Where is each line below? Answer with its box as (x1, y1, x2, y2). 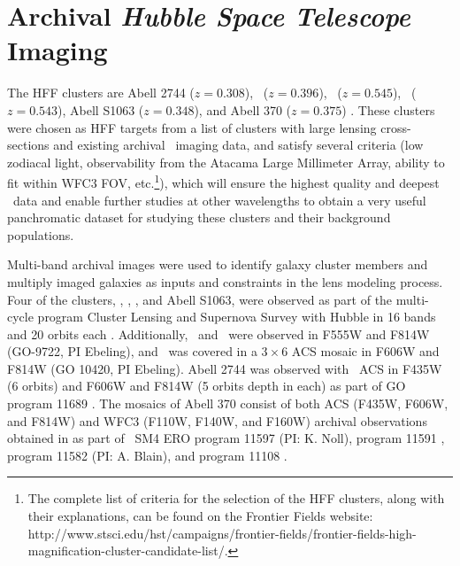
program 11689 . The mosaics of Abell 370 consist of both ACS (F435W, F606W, (7, 394, 448, 413)
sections (7, 136, 50, 154)
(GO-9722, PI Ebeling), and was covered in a (7, 342, 257, 361)
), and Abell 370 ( (194, 100, 292, 119)
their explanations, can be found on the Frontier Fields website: (27, 507, 373, 525)
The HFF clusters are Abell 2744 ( (7, 83, 195, 102)
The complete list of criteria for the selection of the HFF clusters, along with (27, 489, 445, 508)
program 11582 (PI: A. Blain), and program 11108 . (7, 446, 287, 464)
